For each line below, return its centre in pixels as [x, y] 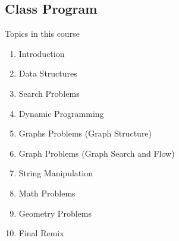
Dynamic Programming [61, 113]
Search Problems [49, 93]
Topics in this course [42, 34]
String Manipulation [56, 173]
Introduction [42, 53]
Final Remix [41, 233]
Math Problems [47, 193]
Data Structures [48, 73]
